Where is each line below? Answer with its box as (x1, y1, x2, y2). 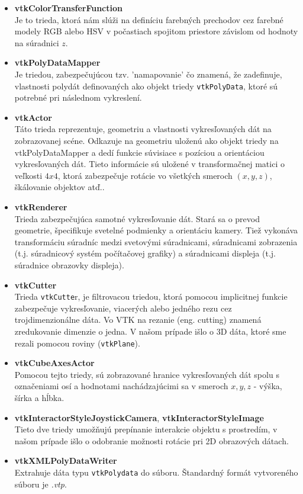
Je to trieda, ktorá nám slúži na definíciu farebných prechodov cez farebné (14, 13, 283, 25)
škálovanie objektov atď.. (14, 181, 105, 193)
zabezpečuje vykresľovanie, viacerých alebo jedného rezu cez (14, 301, 232, 314)
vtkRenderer (14, 200, 67, 213)
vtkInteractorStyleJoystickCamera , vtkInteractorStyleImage (14, 411, 264, 424)
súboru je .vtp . (14, 477, 67, 490)
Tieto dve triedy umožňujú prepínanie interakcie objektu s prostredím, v (14, 423, 278, 435)
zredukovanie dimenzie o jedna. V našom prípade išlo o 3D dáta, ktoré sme (14, 325, 286, 337)
